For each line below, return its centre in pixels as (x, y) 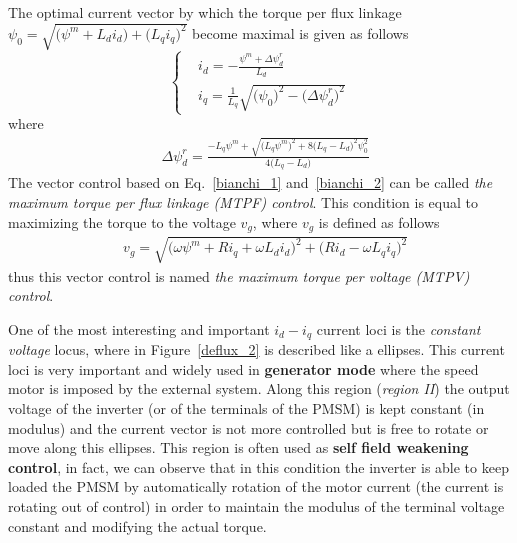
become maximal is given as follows (300, 32)
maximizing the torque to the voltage (122, 221)
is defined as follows (379, 221)
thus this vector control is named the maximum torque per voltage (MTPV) (239, 275)
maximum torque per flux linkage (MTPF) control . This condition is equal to (243, 201)
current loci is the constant (398, 328)
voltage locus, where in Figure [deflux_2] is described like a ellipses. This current (256, 349)
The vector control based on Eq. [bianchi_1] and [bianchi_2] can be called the (250, 182)
